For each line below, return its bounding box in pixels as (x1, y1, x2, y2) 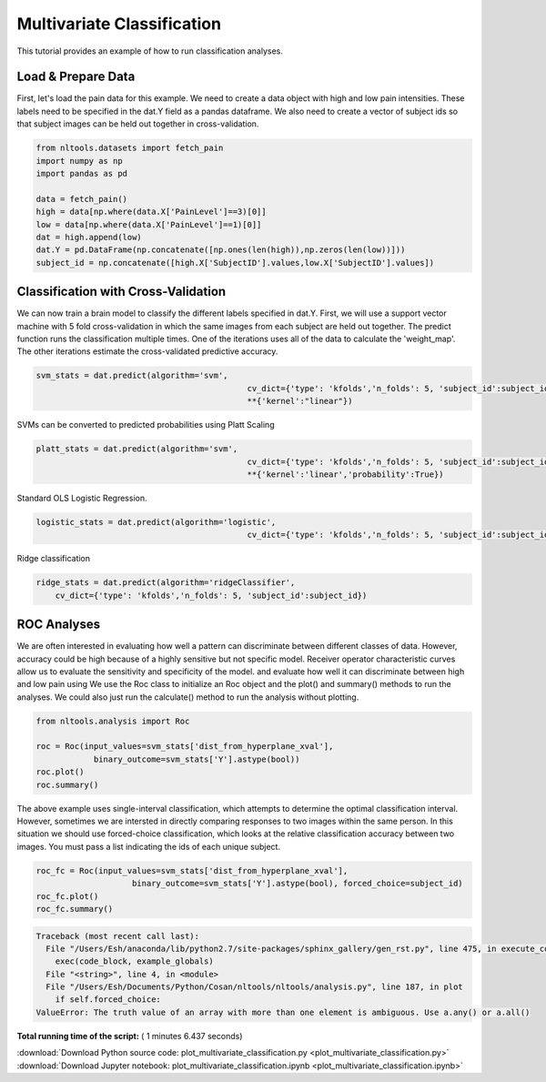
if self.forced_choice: (55, 995, 161, 1005)
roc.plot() (35, 767, 85, 777)
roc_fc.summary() (35, 904, 114, 914)
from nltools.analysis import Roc (35, 715, 190, 726)
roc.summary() (35, 779, 99, 790)
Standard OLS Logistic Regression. (16, 492, 147, 503)
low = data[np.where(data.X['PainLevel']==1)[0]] (35, 219, 262, 229)
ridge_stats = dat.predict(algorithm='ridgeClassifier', (35, 578, 296, 588)
